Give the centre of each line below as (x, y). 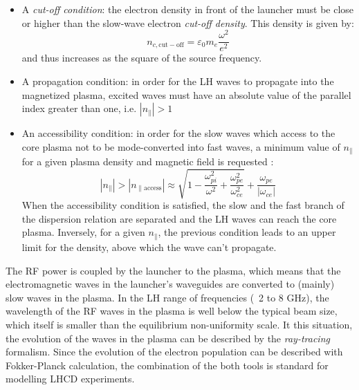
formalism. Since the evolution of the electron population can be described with (174, 352)
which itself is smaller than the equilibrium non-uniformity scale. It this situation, (179, 324)
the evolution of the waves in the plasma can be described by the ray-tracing (168, 338)
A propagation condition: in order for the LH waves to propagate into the (178, 81)
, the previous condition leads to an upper (247, 232)
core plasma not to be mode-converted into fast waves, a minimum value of (181, 146)
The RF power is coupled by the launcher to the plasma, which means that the (173, 270)
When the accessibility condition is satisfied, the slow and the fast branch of (183, 205)
